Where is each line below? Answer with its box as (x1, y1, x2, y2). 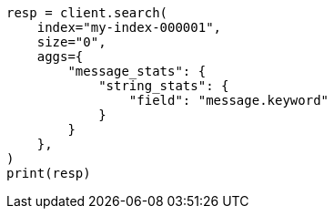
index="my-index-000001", (36, 20, 222, 35)
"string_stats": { (98, 78, 229, 93)
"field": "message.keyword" (128, 93, 329, 108)
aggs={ (36, 49, 84, 64)
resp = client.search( (6, 5, 168, 20)
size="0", (36, 35, 106, 49)
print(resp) (6, 166, 91, 180)
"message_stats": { (67, 64, 207, 78)
